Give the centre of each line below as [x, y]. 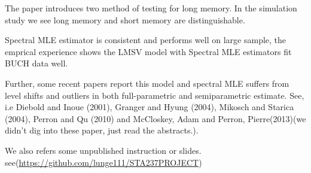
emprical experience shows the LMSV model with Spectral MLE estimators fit [148, 51]
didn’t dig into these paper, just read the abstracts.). [102, 130]
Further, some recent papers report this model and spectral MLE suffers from [147, 83]
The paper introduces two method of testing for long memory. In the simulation [151, 8]
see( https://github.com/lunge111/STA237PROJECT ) [103, 162]
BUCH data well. [36, 63]
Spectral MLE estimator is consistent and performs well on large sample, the [146, 40]
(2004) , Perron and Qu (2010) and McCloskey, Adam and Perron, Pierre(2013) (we [155, 118]
